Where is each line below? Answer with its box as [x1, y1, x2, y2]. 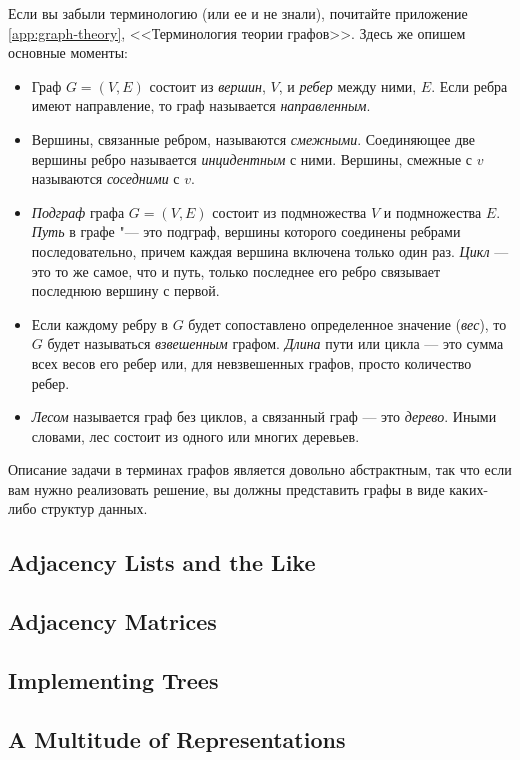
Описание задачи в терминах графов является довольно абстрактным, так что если [8, 459, 512, 480]
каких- [449, 478, 489, 499]
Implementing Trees [8, 665, 219, 696]
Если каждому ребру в [31, 313, 168, 334]
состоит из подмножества [212, 201, 367, 222]
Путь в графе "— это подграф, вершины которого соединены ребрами [31, 221, 461, 242]
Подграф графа [31, 201, 125, 222]
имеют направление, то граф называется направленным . [31, 95, 371, 116]
